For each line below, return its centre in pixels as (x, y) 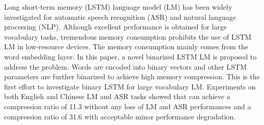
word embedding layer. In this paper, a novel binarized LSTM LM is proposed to (130, 56)
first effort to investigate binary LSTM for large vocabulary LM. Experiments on (130, 86)
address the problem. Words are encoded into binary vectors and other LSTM (125, 66)
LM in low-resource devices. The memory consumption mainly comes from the (126, 46)
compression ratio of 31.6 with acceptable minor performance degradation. (120, 116)
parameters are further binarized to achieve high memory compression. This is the (132, 76)
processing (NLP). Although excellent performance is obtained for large (115, 27)
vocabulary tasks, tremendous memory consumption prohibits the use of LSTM (128, 36)
